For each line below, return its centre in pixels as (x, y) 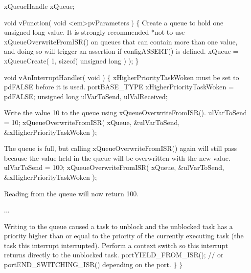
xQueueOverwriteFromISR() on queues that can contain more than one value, (121, 41)
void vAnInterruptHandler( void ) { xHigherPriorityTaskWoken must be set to (122, 77)
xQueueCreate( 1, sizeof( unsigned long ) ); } (71, 60)
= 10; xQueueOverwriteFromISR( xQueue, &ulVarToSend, (92, 122)
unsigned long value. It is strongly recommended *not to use (94, 32)
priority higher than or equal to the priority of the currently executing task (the (124, 236)
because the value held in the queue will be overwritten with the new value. (117, 157)
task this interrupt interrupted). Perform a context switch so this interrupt (116, 245)
